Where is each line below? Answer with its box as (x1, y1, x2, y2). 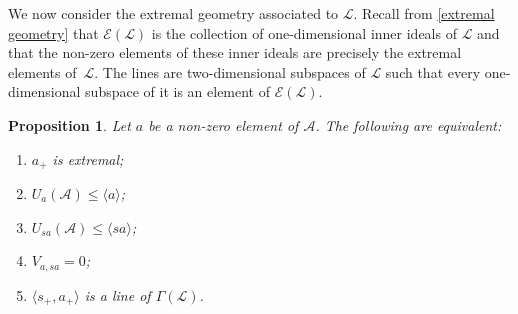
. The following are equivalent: (315, 114, 502, 135)
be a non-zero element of (148, 114, 299, 135)
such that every (385, 61, 481, 82)
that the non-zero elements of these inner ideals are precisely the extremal (8, 42, 462, 63)
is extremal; (52, 148, 124, 169)
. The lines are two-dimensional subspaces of (94, 61, 366, 82)
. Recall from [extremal (353, 3, 495, 23)
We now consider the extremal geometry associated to (8, 3, 339, 23)
